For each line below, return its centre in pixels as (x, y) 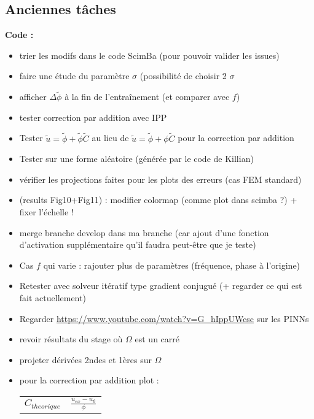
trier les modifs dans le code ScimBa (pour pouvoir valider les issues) (149, 55)
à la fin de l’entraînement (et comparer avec (147, 97)
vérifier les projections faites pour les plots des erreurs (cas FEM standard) (160, 179)
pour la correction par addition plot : (89, 380)
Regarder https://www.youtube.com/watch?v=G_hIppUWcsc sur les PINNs (164, 318)
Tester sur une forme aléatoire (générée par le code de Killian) (136, 159)
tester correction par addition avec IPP (93, 117)
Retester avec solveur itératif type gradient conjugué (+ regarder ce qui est (161, 286)
